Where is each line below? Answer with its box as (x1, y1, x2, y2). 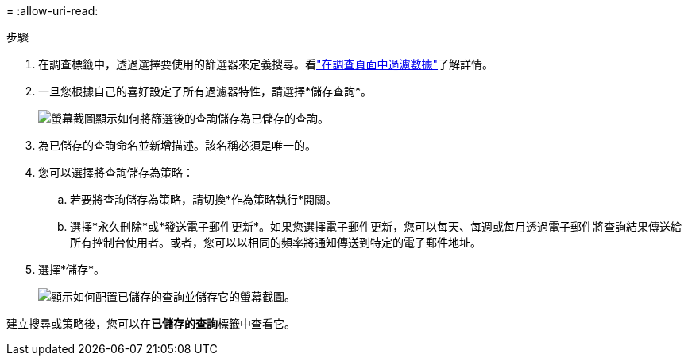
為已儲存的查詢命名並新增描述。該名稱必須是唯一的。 (38, 138, 316, 152)
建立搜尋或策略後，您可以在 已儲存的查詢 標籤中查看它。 (6, 317, 296, 330)
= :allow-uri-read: (6, 4, 99, 18)
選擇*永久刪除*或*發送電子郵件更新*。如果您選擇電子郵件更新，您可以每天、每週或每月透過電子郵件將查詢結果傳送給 (70, 220, 682, 233)
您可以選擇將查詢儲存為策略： (38, 165, 194, 179)
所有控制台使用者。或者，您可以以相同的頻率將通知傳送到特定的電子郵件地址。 (70, 235, 481, 249)
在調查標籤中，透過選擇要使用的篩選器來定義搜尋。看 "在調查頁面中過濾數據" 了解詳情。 (38, 57, 494, 71)
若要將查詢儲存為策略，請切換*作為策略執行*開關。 (70, 193, 338, 206)
